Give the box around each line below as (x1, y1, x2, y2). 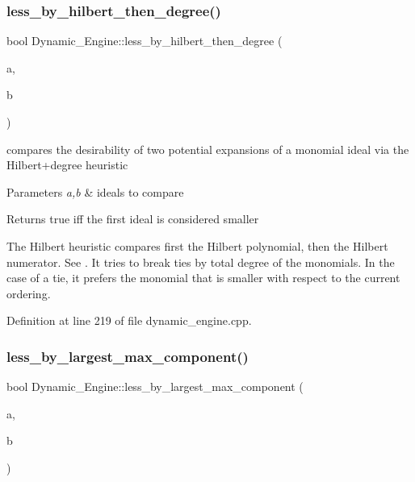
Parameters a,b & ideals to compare (6, 183, 184, 200)
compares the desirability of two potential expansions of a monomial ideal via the (6, 140, 409, 157)
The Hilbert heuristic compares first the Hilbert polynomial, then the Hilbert (6, 237, 388, 254)
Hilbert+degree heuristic (6, 156, 128, 173)
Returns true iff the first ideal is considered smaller (6, 210, 259, 227)
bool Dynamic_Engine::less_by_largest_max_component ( (6, 378, 304, 395)
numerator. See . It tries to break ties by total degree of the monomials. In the (6, 253, 395, 270)
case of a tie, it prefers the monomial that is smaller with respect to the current (6, 269, 400, 286)
